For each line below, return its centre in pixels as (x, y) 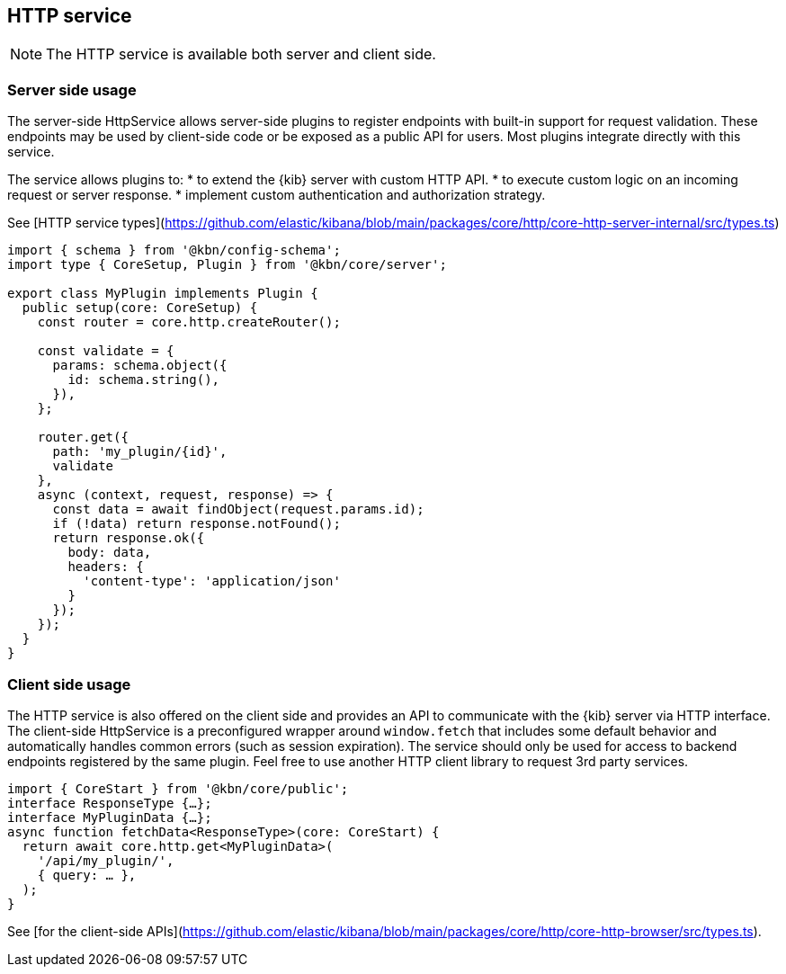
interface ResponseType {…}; (110, 803)
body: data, (110, 553)
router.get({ (83, 438)
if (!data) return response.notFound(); (196, 524)
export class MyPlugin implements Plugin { (163, 294)
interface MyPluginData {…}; (110, 817)
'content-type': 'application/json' (212, 581)
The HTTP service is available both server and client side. (241, 54)
